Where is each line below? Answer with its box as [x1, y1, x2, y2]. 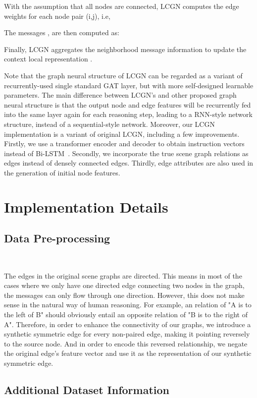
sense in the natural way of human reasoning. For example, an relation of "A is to [4, 299, 252, 310]
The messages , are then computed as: [4, 27, 119, 38]
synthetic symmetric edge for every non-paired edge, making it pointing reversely [4, 329, 250, 339]
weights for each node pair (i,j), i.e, [4, 10, 110, 21]
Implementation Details [4, 196, 168, 217]
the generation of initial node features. [4, 167, 120, 177]
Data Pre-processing [4, 230, 110, 246]
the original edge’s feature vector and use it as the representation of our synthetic [4, 348, 252, 358]
